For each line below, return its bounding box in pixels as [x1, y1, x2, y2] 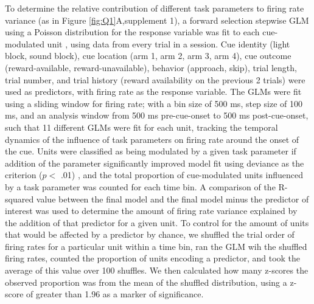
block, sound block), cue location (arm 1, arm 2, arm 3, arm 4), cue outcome [5, 49, 291, 62]
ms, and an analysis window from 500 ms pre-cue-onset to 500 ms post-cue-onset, [5, 109, 309, 122]
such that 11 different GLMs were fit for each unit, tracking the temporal [5, 120, 278, 133]
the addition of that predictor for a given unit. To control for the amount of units [5, 216, 309, 229]
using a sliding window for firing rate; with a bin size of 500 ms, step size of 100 [5, 97, 303, 109]
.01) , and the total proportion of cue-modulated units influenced [60, 168, 303, 181]
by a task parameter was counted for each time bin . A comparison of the [5, 180, 276, 193]
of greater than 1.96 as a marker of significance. [26, 288, 204, 300]
